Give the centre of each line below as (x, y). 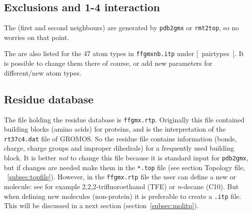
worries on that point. (37, 37)
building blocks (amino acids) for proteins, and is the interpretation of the (115, 129)
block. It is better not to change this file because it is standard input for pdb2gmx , (126, 157)
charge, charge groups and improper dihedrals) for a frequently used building (119, 148)
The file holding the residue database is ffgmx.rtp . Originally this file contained (124, 119)
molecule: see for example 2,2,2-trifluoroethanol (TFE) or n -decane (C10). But (121, 186)
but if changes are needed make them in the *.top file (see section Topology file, (125, 167)
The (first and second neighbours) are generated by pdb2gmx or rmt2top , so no (122, 28)
